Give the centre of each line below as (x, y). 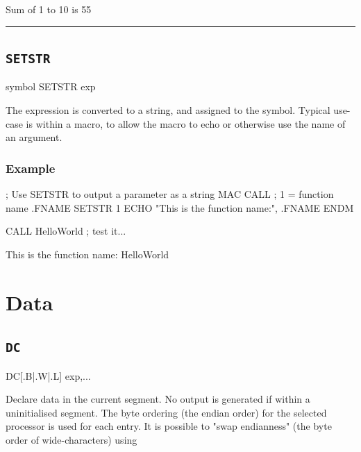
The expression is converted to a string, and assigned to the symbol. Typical (168, 109)
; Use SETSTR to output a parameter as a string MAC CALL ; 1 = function (170, 193)
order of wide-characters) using (72, 439)
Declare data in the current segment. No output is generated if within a (158, 399)
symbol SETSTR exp (51, 86)
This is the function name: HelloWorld (87, 254)
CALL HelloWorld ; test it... (66, 231)
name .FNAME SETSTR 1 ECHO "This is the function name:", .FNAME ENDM (180, 207)
